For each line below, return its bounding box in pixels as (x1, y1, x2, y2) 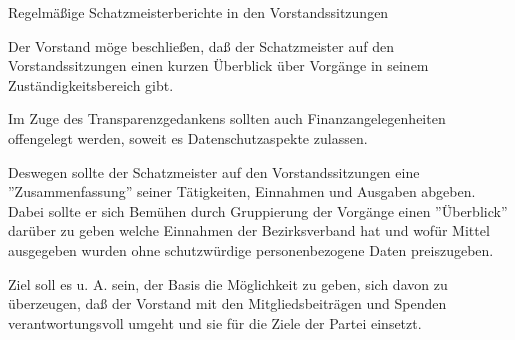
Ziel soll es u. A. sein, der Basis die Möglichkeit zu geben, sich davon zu (8, 273, 448, 294)
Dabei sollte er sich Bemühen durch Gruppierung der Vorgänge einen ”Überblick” (8, 200, 508, 221)
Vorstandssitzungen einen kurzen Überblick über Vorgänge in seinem (8, 55, 429, 76)
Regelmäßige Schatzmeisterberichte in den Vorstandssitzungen (8, 2, 389, 22)
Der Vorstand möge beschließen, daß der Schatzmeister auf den (8, 35, 394, 56)
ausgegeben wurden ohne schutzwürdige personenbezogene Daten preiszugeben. (8, 239, 494, 260)
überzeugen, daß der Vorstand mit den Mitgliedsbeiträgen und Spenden (8, 293, 447, 314)
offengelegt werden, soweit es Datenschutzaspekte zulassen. (8, 127, 368, 148)
